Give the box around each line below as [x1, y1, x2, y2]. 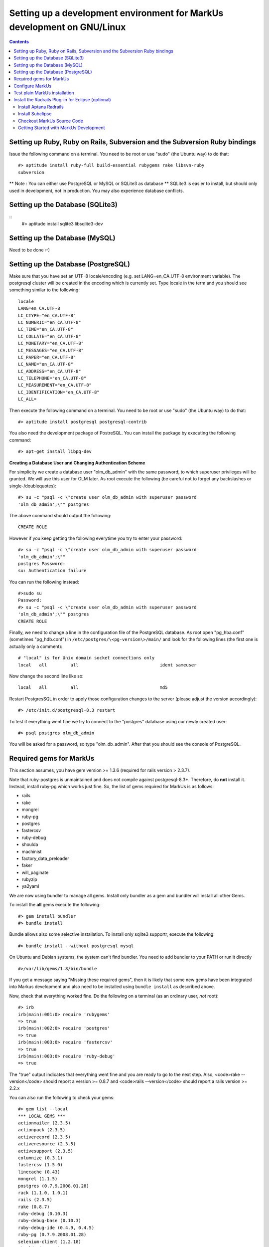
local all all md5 [18, 685, 168, 690]
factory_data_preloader [21, 855, 69, 861]
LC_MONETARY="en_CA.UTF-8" [18, 341, 84, 346]
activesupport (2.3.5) [18, 1148, 74, 1154]
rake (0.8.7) [18, 1204, 50, 1210]
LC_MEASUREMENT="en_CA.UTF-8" [18, 382, 92, 388]
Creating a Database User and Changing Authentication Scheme [9, 459, 145, 466]
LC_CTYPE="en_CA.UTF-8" [18, 312, 76, 318]
